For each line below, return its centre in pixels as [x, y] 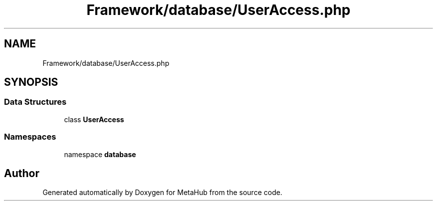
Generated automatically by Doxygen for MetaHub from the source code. [162, 193]
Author [22, 173]
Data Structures [35, 102]
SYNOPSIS [31, 82]
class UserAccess [94, 119]
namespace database [100, 154]
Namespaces [30, 137]
